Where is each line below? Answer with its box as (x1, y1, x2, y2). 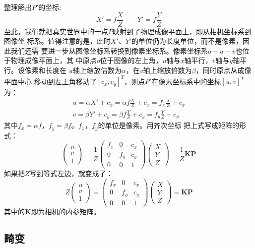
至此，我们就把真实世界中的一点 (4, 26, 108, 36)
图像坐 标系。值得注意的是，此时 (4, 36, 111, 46)
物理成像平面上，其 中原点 (10, 55, 97, 65)
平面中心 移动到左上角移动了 (4, 76, 97, 86)
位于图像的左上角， (100, 55, 163, 65)
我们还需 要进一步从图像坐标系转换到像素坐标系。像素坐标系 (10, 45, 208, 56)
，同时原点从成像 (195, 65, 252, 75)
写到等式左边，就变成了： (29, 168, 113, 179)
